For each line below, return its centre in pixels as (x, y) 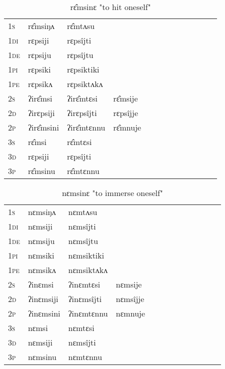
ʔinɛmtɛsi (84, 284)
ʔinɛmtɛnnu (88, 313)
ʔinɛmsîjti (85, 299)
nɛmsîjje (130, 299)
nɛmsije (129, 284)
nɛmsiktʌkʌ (88, 270)
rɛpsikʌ (40, 84)
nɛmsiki (41, 255)
